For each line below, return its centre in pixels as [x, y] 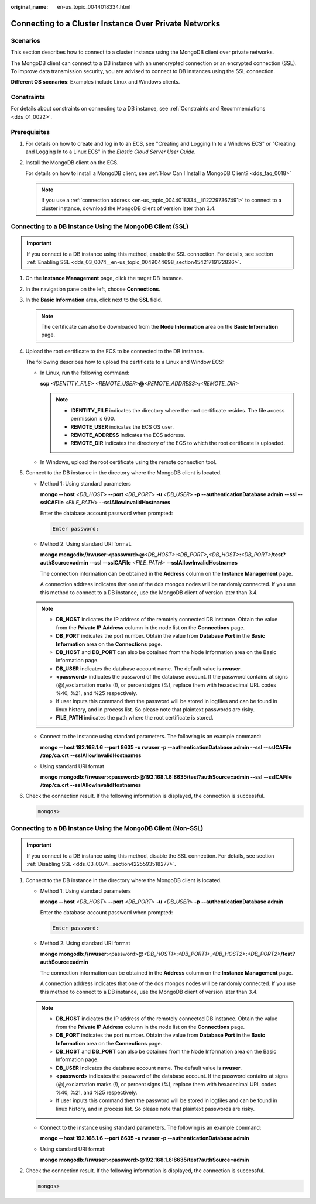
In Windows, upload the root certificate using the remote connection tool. [128, 462]
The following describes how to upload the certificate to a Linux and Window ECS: [125, 362]
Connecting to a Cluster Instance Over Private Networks [116, 23]
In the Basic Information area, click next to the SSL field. [94, 300]
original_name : [30, 7]
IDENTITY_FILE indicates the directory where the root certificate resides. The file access [178, 410]
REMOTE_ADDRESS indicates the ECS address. [128, 435]
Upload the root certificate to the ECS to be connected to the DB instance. [115, 351]
